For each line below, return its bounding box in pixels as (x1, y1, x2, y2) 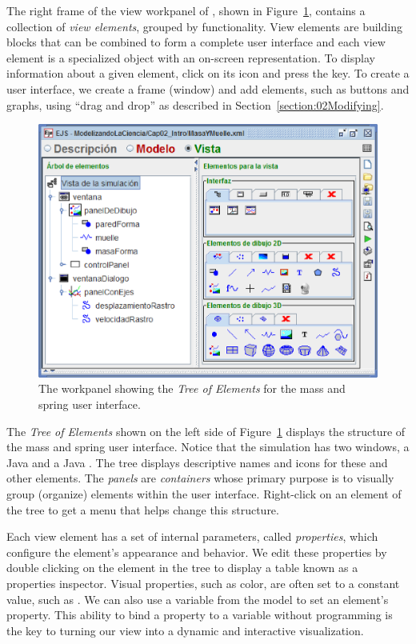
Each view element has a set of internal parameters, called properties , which (6, 528, 378, 545)
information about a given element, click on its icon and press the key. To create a (6, 65, 410, 82)
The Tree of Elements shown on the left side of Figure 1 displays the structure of (6, 422, 406, 439)
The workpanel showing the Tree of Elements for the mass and (38, 380, 346, 397)
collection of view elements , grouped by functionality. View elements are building (6, 18, 402, 34)
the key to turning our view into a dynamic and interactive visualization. (6, 622, 364, 638)
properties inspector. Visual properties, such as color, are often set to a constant (6, 574, 400, 591)
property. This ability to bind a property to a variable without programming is (6, 606, 393, 623)
